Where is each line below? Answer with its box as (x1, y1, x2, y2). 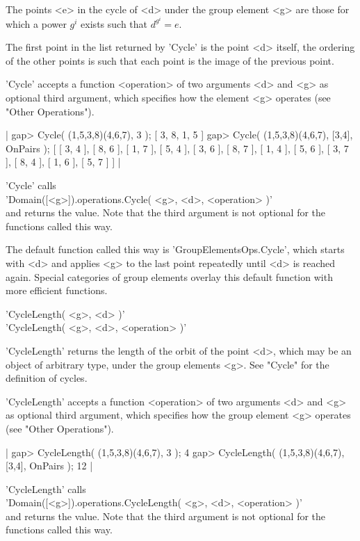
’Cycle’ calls (6, 178, 56, 192)
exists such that (81, 16, 148, 31)
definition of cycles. (6, 371, 88, 385)
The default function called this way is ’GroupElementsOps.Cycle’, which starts (6, 242, 345, 257)
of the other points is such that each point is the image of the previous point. (6, 53, 334, 67)
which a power (6, 16, 67, 31)
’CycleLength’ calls (6, 481, 86, 496)
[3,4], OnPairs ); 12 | (6, 458, 93, 473)
